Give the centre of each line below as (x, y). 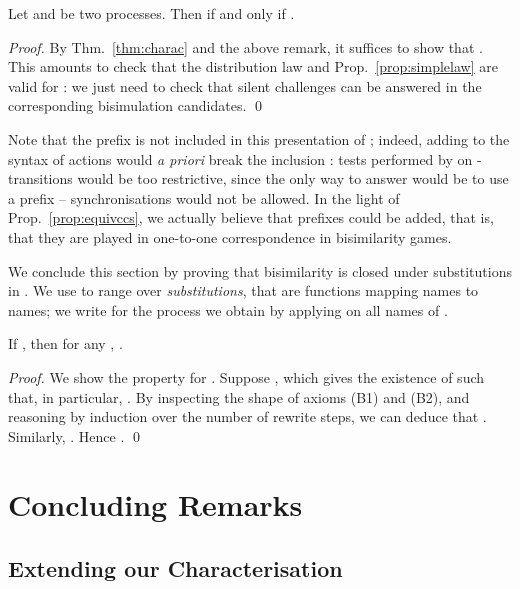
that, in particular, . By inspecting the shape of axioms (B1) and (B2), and (239, 396)
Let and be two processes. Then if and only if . (151, 13)
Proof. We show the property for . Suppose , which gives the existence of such (246, 376)
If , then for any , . (65, 343)
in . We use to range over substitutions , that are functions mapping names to (243, 290)
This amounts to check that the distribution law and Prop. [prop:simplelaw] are (253, 66)
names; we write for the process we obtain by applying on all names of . (228, 309)
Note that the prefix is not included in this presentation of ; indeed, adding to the (259, 138)
